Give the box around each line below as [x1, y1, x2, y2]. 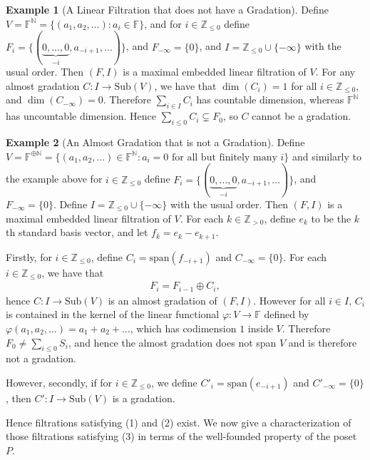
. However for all [253, 292, 326, 307]
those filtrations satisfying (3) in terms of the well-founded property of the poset [6, 429, 357, 444]
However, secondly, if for [6, 374, 113, 389]
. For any [315, 64, 356, 79]
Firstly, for [6, 249, 52, 264]
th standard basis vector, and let [6, 225, 148, 240]
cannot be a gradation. [252, 108, 351, 123]
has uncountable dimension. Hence [6, 108, 156, 123]
